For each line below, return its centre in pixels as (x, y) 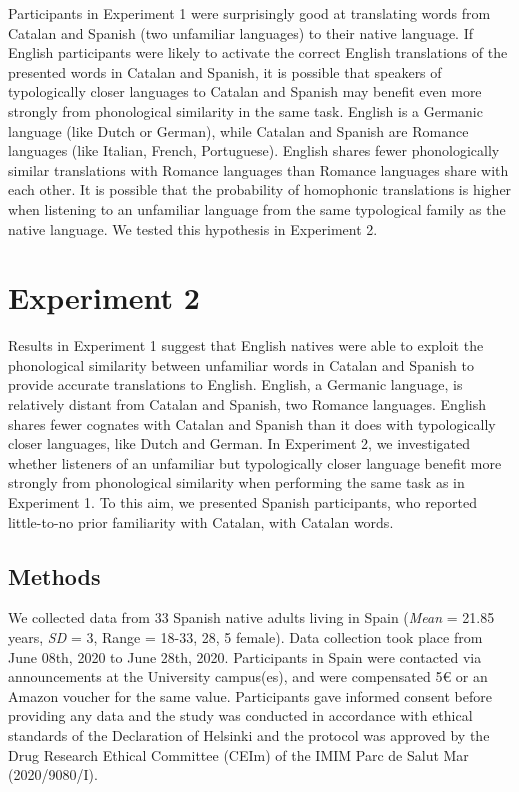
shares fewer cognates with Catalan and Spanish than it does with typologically (252, 423)
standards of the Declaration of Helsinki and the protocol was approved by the (249, 734)
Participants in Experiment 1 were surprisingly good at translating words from (249, 13)
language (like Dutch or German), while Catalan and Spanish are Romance (238, 130)
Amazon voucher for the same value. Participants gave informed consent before (250, 695)
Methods (54, 575)
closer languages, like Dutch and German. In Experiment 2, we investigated (239, 443)
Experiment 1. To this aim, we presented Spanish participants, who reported (242, 502)
